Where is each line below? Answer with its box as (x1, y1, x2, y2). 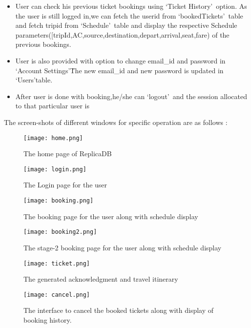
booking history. (23, 315, 72, 325)
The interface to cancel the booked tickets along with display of (23, 305, 214, 315)
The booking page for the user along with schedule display (23, 211, 198, 221)
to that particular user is (15, 101, 89, 111)
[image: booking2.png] (23, 228, 97, 236)
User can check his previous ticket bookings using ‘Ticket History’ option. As (15, 1, 247, 11)
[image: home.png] (23, 134, 83, 142)
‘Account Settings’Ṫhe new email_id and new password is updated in (15, 65, 224, 75)
